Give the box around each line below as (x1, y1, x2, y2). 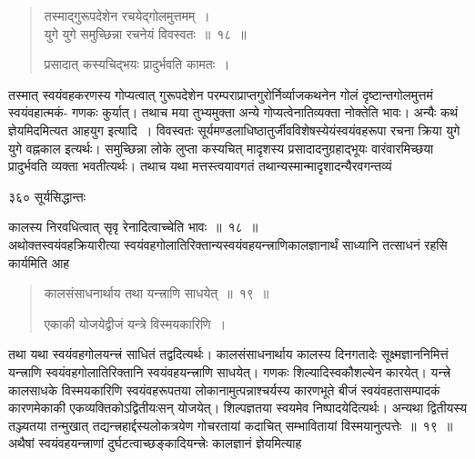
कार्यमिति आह (8, 253, 70, 272)
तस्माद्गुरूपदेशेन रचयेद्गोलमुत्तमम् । (44, 6, 210, 25)
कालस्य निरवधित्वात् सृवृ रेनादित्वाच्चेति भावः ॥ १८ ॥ (8, 217, 258, 236)
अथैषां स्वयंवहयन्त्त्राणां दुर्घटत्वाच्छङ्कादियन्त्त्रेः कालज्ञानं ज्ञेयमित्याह (8, 434, 302, 453)
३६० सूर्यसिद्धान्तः (8, 186, 86, 205)
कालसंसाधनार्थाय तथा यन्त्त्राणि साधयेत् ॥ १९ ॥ (44, 284, 269, 303)
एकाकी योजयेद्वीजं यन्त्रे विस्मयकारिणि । (44, 314, 227, 333)
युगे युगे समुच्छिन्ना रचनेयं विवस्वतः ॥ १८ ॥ (44, 24, 247, 43)
